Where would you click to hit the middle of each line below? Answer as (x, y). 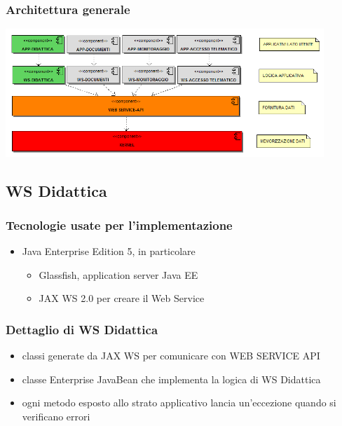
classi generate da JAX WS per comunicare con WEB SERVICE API (171, 356)
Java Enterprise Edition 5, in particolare (109, 251)
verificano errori (56, 417)
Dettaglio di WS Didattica (82, 329)
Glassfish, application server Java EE (118, 274)
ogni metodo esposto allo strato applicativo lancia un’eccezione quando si (179, 403)
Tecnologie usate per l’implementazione (119, 225)
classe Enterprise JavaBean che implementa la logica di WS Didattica (171, 379)
